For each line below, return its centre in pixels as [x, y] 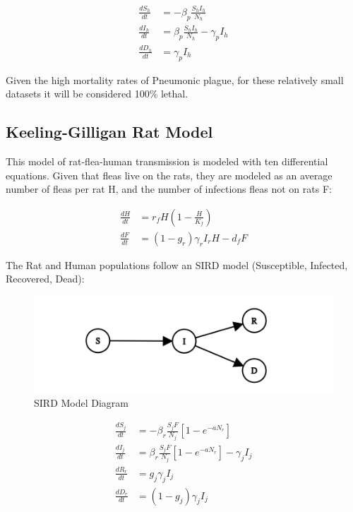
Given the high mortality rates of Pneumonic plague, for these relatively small [175, 79]
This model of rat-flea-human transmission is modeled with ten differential [167, 161]
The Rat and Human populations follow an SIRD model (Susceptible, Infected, [177, 264]
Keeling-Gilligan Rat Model [109, 132]
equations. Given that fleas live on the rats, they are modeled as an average [169, 175]
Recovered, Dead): [45, 279]
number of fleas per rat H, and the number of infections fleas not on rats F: [169, 189]
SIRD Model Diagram [82, 403]
